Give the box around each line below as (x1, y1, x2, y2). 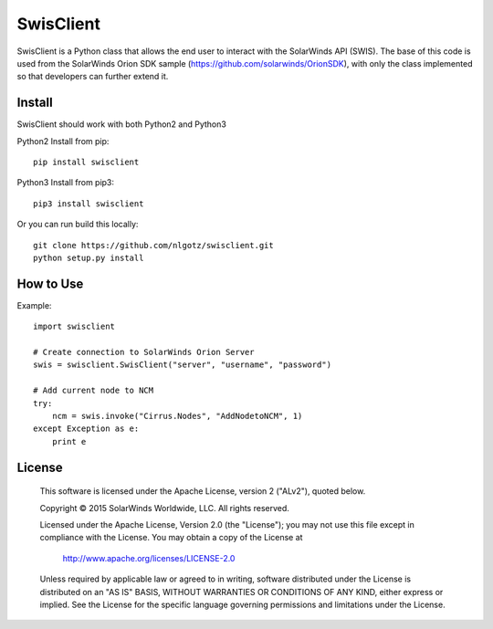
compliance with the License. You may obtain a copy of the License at (39, 532, 303, 543)
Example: (16, 299, 52, 310)
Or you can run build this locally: (16, 219, 139, 230)
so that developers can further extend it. (16, 71, 169, 82)
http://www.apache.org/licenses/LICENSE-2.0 (62, 552, 236, 563)
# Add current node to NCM (33, 385, 154, 396)
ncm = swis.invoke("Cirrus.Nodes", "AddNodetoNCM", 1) (51, 411, 303, 421)
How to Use (16, 276, 84, 291)
